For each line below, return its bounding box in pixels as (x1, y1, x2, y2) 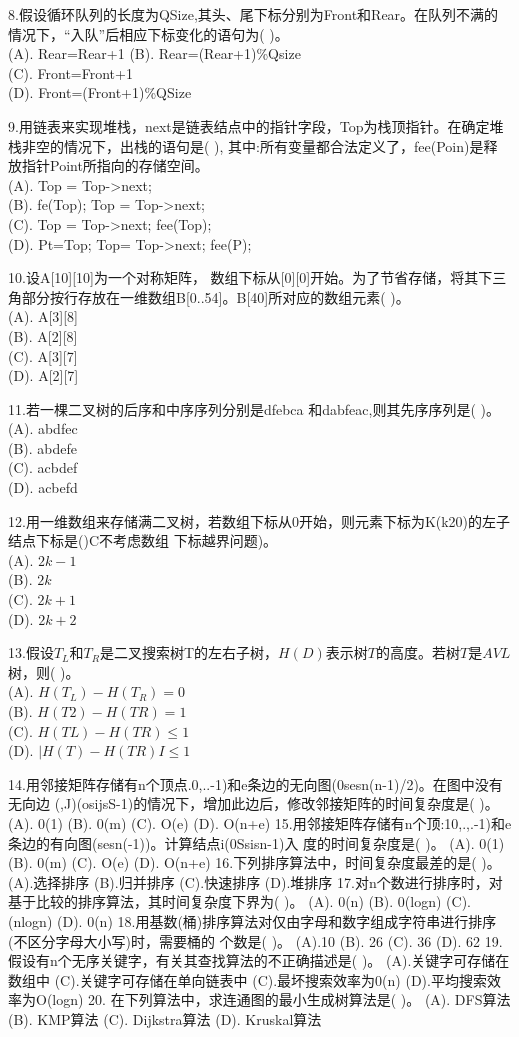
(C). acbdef (8, 457, 78, 478)
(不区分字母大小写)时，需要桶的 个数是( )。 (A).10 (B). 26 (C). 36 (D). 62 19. (8, 930, 503, 951)
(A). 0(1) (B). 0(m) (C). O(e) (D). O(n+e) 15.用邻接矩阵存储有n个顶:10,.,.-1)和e (8, 812, 512, 833)
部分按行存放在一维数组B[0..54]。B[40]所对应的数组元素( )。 (21, 286, 410, 307)
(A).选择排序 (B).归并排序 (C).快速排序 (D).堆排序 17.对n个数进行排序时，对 (8, 871, 503, 892)
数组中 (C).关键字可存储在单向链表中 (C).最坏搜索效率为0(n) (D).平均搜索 (8, 969, 487, 990)
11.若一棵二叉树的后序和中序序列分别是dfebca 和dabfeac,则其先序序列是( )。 (8, 398, 500, 419)
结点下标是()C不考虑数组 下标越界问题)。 (8, 530, 278, 551)
